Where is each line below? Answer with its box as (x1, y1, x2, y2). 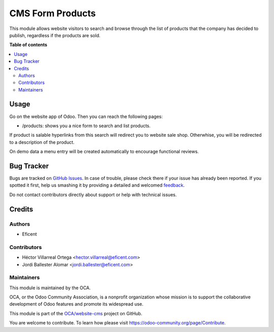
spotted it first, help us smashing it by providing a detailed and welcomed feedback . (9, 182, 185, 188)
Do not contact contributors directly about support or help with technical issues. (9, 191, 177, 198)
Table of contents (9, 42, 48, 48)
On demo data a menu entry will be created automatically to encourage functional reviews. (9, 148, 199, 155)
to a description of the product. (9, 139, 75, 145)
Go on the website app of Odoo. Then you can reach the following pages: (9, 113, 163, 119)
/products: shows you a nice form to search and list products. (22, 123, 151, 129)
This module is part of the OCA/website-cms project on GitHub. (9, 310, 143, 316)
